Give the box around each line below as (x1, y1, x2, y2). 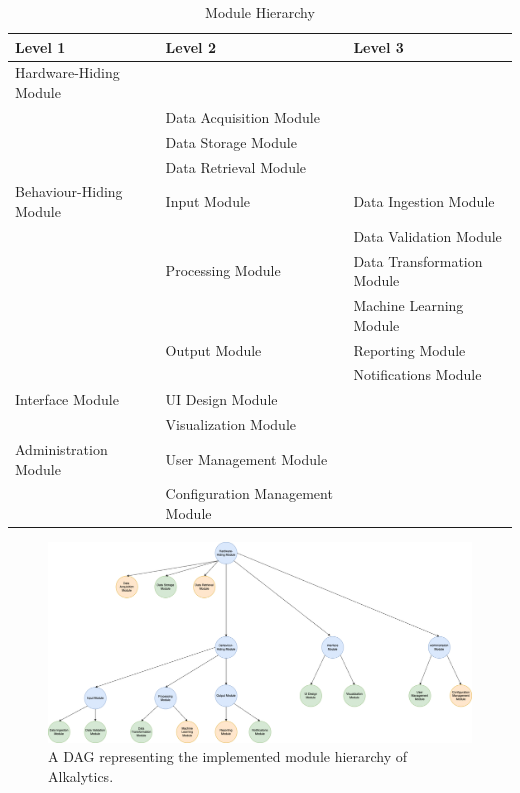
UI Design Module (165, 389, 278, 410)
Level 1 (15, 36, 66, 57)
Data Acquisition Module (165, 106, 320, 127)
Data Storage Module (165, 131, 297, 152)
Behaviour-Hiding (15, 181, 123, 202)
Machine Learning (353, 295, 464, 316)
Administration (15, 438, 108, 459)
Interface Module (15, 389, 119, 410)
